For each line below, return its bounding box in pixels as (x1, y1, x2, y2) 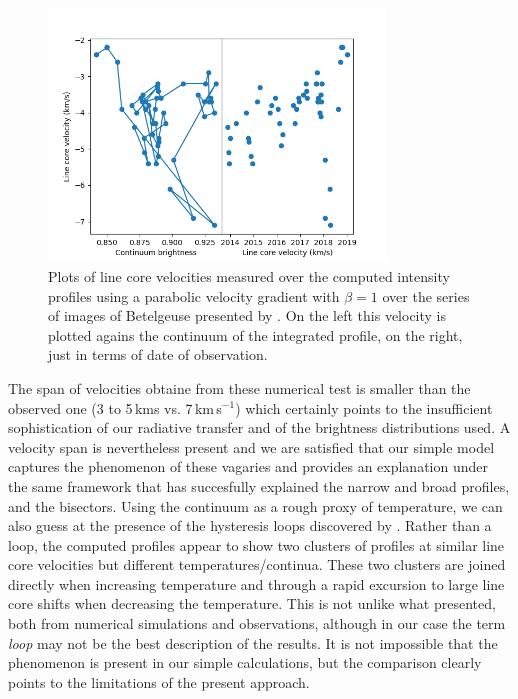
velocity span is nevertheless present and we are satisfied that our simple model (8, 436, 495, 457)
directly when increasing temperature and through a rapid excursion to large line (8, 573, 505, 594)
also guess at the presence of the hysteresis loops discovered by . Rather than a (8, 515, 492, 536)
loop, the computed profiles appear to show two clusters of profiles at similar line (8, 534, 505, 555)
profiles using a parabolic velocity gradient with (48, 285, 340, 306)
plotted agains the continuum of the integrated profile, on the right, (48, 324, 463, 345)
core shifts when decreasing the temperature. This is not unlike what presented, (8, 593, 496, 614)
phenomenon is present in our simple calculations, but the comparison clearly (8, 652, 482, 673)
